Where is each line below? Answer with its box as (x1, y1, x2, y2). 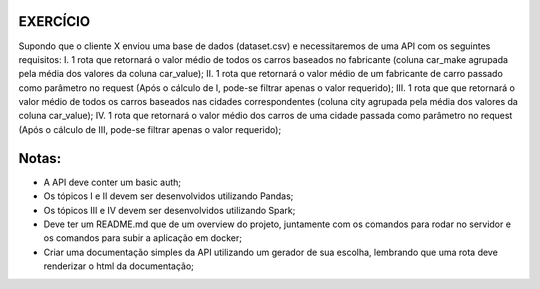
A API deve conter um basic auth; (43, 176, 182, 188)
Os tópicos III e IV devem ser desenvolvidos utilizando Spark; (43, 204, 296, 216)
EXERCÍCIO (18, 13, 90, 30)
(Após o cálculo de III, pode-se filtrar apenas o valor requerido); (18, 123, 282, 135)
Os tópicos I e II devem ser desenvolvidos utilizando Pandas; (43, 190, 294, 202)
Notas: (18, 150, 62, 167)
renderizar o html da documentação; (43, 260, 195, 272)
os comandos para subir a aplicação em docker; (43, 232, 242, 244)
